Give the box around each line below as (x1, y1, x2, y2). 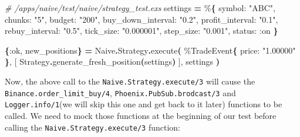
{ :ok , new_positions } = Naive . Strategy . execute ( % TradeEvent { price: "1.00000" (5, 44, 296, 56)
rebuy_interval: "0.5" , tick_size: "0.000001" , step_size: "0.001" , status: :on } (5, 24, 278, 37)
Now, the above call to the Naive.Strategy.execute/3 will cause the (5, 75, 255, 87)
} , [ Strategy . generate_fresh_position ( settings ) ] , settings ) (5, 55, 220, 68)
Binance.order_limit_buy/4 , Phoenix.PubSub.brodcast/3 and (5, 86, 236, 99)
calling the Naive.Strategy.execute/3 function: (5, 121, 181, 133)
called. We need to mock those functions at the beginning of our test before (5, 109, 277, 121)
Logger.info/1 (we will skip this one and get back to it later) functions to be (5, 98, 282, 110)
